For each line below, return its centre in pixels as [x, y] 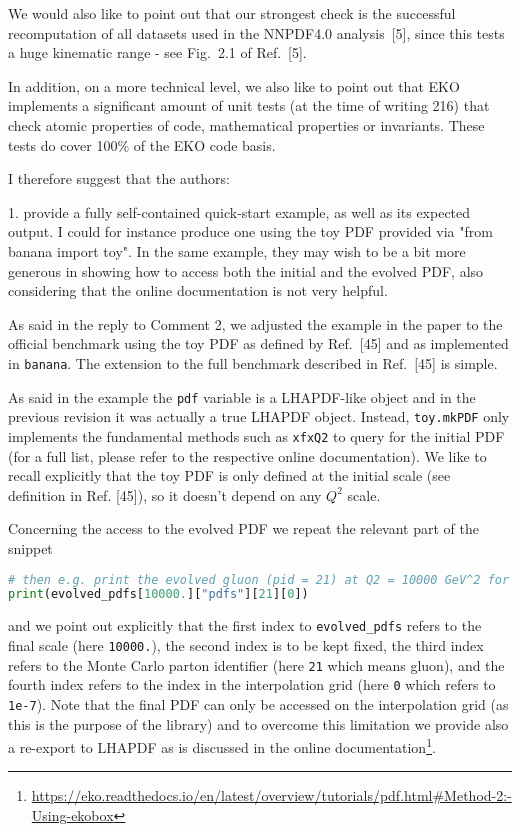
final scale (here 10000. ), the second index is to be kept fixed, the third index [246, 644]
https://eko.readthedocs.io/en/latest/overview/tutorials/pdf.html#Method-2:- [271, 795]
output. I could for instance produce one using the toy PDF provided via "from [250, 231]
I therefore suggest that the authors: [119, 178]
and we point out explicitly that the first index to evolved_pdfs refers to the [245, 625]
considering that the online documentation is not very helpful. [198, 290]
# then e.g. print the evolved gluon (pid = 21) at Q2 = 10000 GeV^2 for [259, 579]
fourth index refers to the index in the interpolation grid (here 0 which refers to [252, 684]
